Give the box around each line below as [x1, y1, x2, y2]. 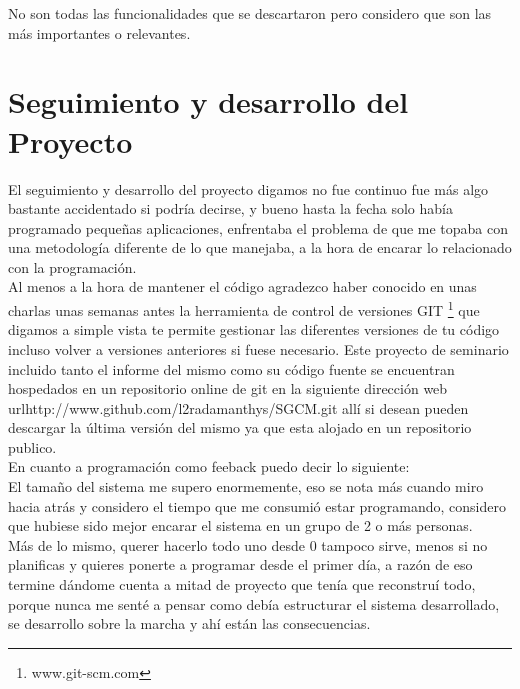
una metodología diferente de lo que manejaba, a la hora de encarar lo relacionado [8, 237, 512, 258]
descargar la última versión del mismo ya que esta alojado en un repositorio [8, 417, 472, 438]
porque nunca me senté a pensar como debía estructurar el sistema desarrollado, [8, 593, 500, 614]
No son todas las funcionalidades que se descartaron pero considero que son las [8, 3, 492, 23]
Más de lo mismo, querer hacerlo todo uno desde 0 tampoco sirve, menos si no [8, 534, 488, 555]
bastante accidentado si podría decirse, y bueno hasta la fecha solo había [8, 198, 453, 219]
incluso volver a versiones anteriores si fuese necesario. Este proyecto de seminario [8, 338, 509, 359]
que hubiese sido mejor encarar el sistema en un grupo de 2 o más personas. [8, 515, 473, 536]
